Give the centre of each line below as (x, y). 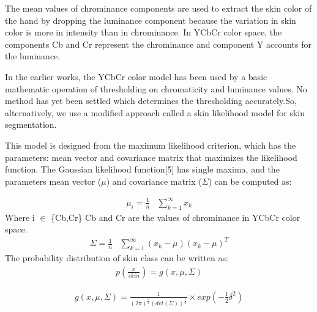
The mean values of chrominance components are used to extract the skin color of (158, 8)
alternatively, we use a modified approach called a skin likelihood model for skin (155, 112)
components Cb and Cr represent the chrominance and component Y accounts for (158, 44)
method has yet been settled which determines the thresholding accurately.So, (151, 101)
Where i (20, 217)
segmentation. (31, 124)
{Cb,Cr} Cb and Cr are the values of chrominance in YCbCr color (176, 217)
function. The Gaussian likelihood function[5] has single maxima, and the (142, 169)
